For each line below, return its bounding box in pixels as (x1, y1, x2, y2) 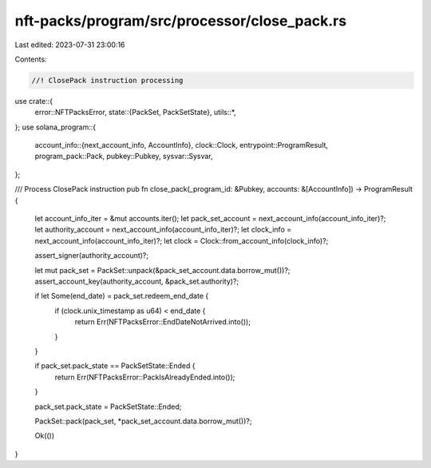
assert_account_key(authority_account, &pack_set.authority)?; (34, 276, 239, 286)
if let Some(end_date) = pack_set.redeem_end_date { (34, 292, 209, 301)
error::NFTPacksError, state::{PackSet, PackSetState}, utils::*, (34, 108, 236, 117)
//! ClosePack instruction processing (31, 76, 184, 85)
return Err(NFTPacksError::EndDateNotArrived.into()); (74, 317, 251, 327)
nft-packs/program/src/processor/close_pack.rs (14, 12, 347, 30)
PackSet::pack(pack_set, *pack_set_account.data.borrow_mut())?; (34, 416, 252, 426)
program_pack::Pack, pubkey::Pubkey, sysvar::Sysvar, (34, 152, 213, 161)
